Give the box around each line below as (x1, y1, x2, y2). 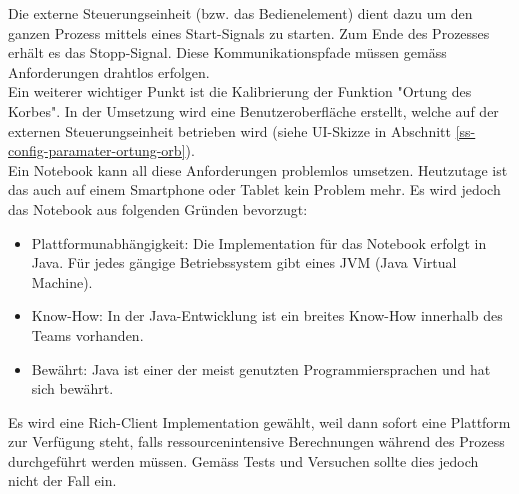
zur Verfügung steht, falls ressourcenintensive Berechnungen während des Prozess (8, 431, 505, 452)
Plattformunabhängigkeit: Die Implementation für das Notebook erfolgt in (31, 232, 487, 253)
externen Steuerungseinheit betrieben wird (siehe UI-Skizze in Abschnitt (8, 120, 451, 141)
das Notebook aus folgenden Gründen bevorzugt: (8, 198, 308, 219)
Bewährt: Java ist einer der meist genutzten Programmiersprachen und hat (31, 358, 491, 379)
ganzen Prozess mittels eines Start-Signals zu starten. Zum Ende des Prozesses (8, 22, 490, 43)
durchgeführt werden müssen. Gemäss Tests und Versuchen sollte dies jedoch (8, 450, 479, 471)
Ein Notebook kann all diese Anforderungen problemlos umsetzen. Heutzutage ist (8, 159, 508, 180)
